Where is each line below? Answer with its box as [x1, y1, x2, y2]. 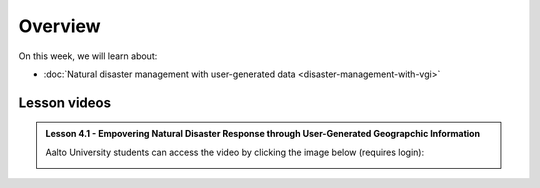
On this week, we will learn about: [18, 50, 158, 62]
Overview [18, 15, 101, 37]
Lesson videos [18, 94, 112, 111]
